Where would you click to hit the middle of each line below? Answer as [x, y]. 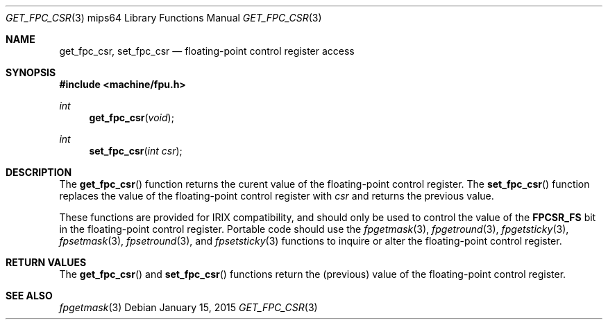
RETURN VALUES [46, 262]
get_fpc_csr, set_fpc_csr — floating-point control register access [207, 51]
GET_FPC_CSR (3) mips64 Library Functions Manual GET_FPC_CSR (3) [164, 18]
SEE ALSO [29, 296]
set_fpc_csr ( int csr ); [136, 151]
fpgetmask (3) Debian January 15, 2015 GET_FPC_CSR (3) [188, 307]
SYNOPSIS [31, 72]
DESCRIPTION [39, 172]
